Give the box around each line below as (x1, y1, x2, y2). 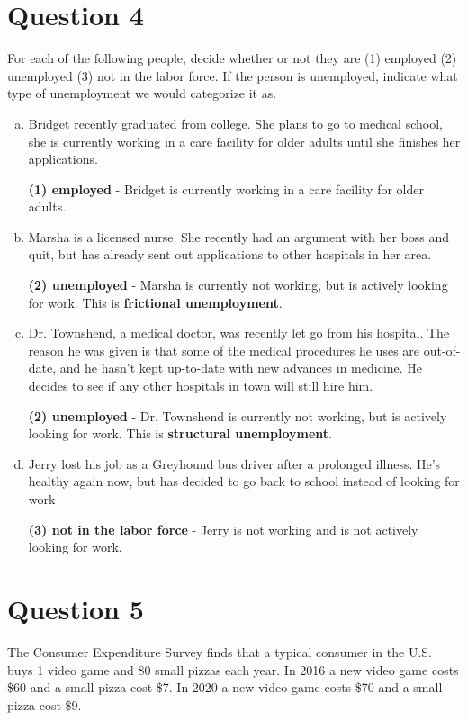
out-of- (423, 340, 461, 359)
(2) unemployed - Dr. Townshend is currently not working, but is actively (28, 406, 447, 425)
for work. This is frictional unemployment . (28, 292, 283, 311)
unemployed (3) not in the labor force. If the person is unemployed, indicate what (7, 66, 458, 85)
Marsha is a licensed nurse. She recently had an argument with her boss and (28, 227, 450, 246)
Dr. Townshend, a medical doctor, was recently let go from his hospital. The (28, 323, 450, 342)
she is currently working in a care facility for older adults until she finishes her (28, 131, 461, 150)
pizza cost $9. (7, 695, 82, 714)
